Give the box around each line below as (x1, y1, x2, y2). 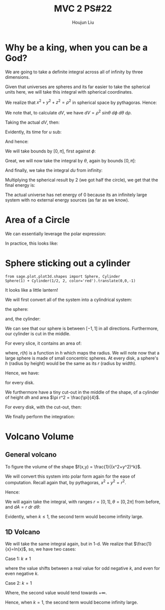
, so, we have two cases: (26, 546, 77, 552)
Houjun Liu (72, 19, 94, 25)
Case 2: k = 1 (5, 580, 32, 586)
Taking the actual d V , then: (5, 119, 60, 125)
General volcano (5, 451, 57, 459)
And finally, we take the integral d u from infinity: (5, 167, 103, 173)
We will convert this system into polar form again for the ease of (5, 473, 136, 479)
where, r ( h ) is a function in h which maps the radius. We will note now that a (5, 350, 160, 356)
